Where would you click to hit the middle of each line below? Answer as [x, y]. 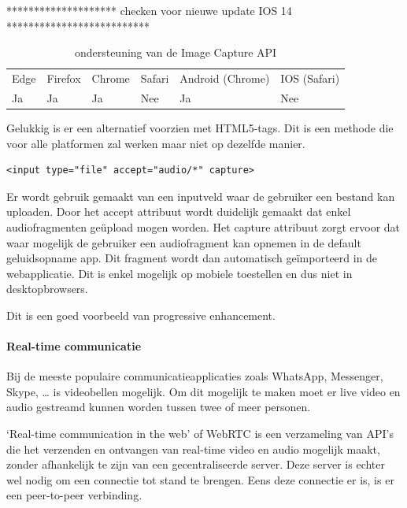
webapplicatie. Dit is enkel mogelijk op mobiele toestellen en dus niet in [179, 273]
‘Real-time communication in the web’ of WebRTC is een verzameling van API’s [200, 434]
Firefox [64, 78]
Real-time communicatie [74, 346]
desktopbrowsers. [47, 289]
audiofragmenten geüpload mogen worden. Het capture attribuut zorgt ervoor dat [203, 226]
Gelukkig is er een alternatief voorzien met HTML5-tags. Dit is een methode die [200, 127]
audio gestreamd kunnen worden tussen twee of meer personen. [159, 407]
